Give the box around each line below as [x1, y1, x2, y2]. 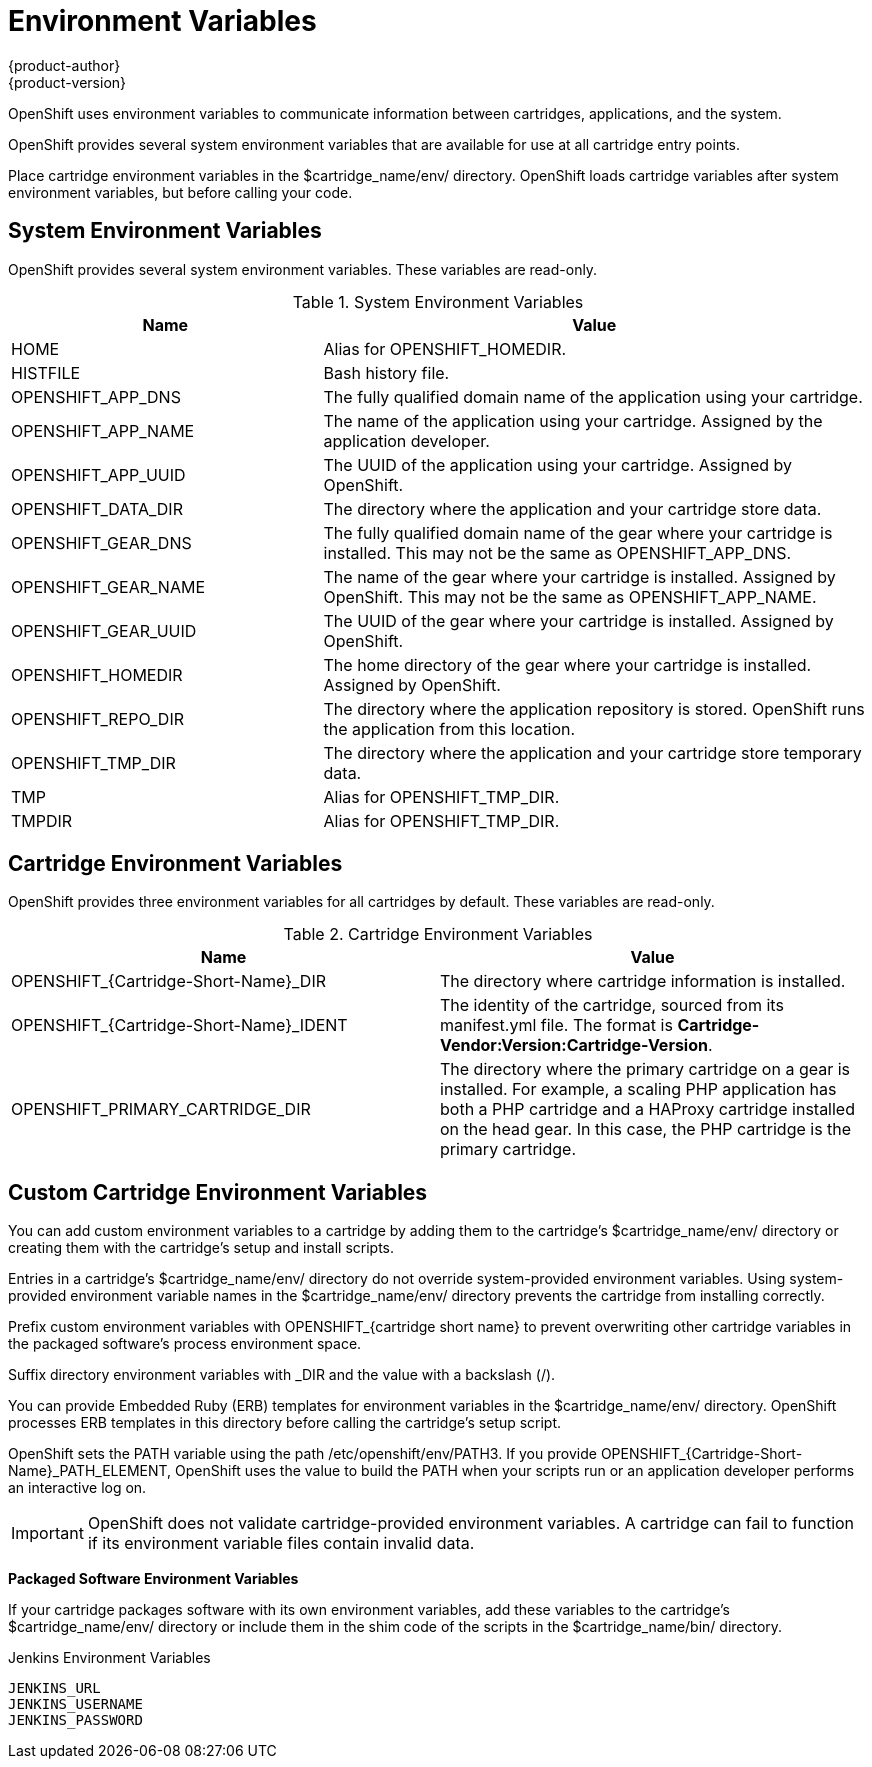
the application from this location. [323, 718, 576, 739]
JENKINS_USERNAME [8, 1696, 143, 1713]
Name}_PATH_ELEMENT [8, 1462, 168, 1480]
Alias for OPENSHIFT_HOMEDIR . [323, 338, 567, 359]
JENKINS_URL [8, 1680, 101, 1697]
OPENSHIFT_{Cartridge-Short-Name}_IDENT [11, 1015, 348, 1036]
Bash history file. [323, 362, 450, 383]
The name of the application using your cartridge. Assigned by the [323, 410, 823, 431]
